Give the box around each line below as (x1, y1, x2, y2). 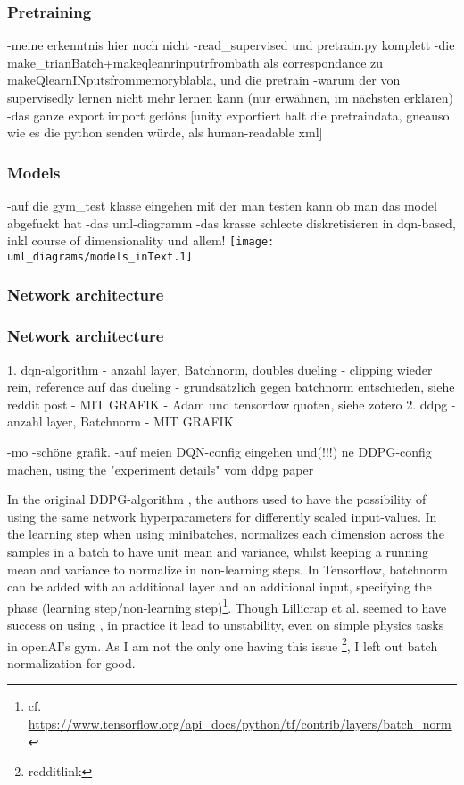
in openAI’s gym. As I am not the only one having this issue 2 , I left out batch (7, 633, 438, 655)
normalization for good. (7, 653, 136, 672)
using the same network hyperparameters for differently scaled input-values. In (7, 507, 437, 525)
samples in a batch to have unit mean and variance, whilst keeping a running (7, 541, 429, 560)
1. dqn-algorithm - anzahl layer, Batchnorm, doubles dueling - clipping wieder (7, 359, 433, 378)
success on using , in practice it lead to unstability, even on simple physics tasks (7, 615, 444, 633)
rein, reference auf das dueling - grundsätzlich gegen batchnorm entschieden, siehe (7, 377, 455, 396)
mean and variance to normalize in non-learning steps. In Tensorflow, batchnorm (7, 559, 448, 578)
